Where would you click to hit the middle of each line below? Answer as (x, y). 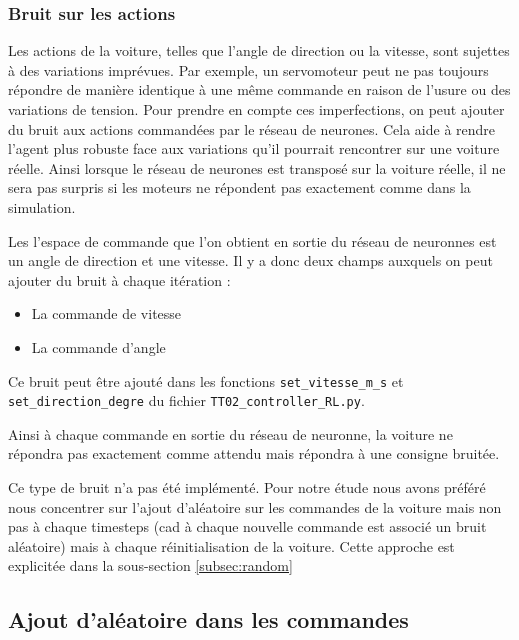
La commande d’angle (98, 346)
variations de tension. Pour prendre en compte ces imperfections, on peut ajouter (256, 109)
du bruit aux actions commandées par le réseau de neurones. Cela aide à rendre (252, 128)
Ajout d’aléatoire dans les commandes (208, 619)
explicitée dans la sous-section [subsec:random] (150, 565)
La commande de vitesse (106, 313)
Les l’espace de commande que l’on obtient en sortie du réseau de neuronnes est (252, 240)
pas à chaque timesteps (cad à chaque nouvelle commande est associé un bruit (247, 526)
